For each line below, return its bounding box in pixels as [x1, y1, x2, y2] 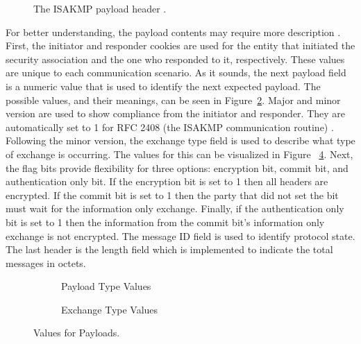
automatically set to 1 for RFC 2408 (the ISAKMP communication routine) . [6, 119, 334, 134]
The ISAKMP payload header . [33, 1, 167, 15]
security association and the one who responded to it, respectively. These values [6, 51, 345, 66]
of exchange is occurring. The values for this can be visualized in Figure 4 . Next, [6, 146, 353, 161]
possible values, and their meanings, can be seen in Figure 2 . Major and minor [6, 92, 341, 107]
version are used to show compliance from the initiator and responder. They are [6, 106, 346, 121]
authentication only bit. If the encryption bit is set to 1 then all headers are [6, 174, 328, 189]
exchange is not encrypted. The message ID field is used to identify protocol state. [6, 228, 355, 243]
